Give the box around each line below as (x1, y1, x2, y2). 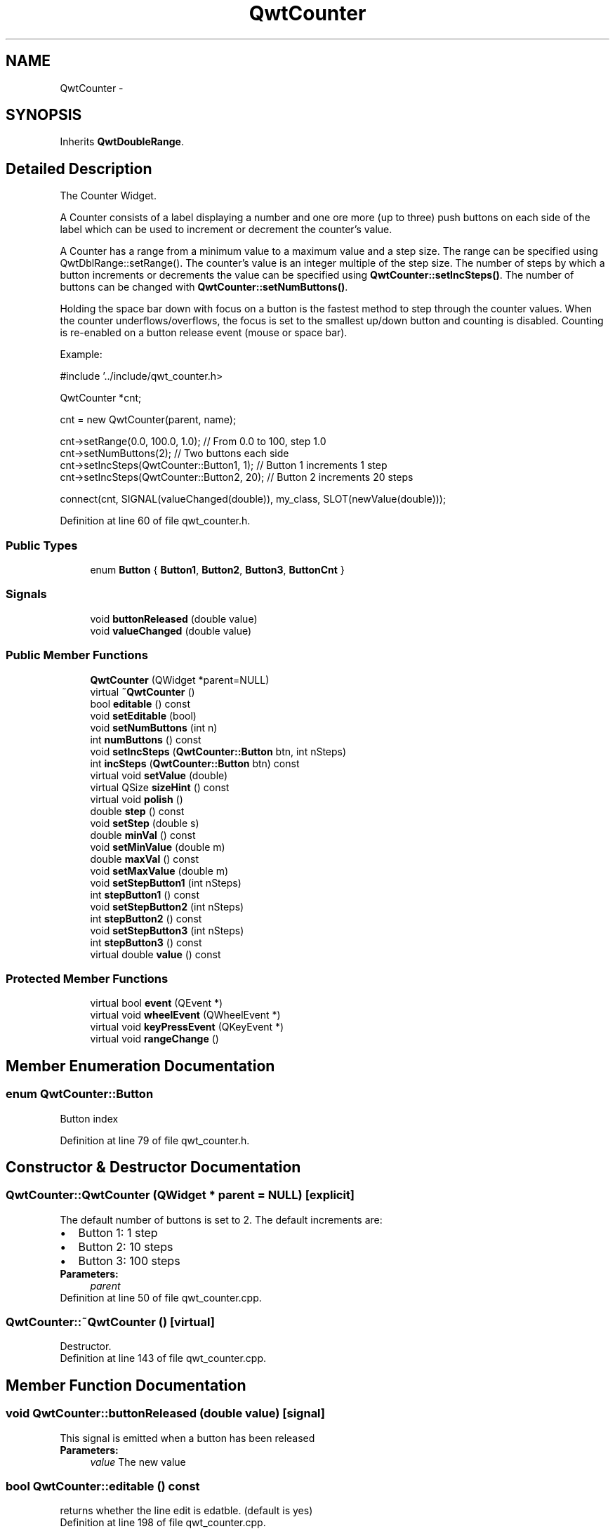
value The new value (90, 1455, 186, 1468)
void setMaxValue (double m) (90, 864, 229, 877)
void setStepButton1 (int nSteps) (90, 876, 242, 889)
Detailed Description (6, 159, 152, 178)
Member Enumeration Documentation (6, 1057, 275, 1075)
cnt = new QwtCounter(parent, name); (60, 413, 237, 426)
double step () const (90, 805, 185, 817)
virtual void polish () (90, 793, 183, 805)
